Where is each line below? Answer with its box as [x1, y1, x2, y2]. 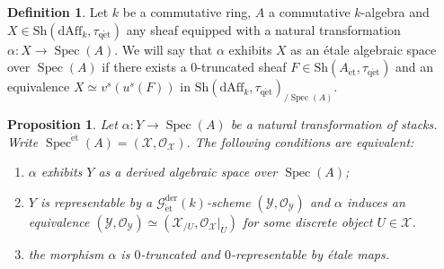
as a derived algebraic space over [98, 162, 278, 181]
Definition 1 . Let [7, 3, 109, 21]
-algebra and [360, 3, 430, 21]
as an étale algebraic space [290, 39, 437, 58]
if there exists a [102, 57, 187, 76]
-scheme [206, 192, 251, 211]
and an [395, 57, 434, 76]
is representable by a [40, 192, 153, 211]
